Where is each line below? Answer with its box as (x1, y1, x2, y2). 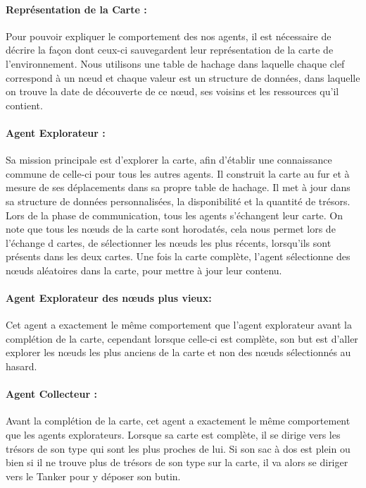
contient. (6, 97, 43, 112)
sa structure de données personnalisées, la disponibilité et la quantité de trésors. (6, 193, 351, 208)
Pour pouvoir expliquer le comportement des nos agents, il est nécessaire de (6, 28, 332, 43)
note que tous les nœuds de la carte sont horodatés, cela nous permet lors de (6, 221, 336, 236)
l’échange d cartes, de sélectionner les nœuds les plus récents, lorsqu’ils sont (6, 235, 332, 250)
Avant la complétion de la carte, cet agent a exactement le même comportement (6, 413, 351, 428)
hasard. (6, 359, 37, 374)
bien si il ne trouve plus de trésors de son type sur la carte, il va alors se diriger (6, 455, 348, 470)
